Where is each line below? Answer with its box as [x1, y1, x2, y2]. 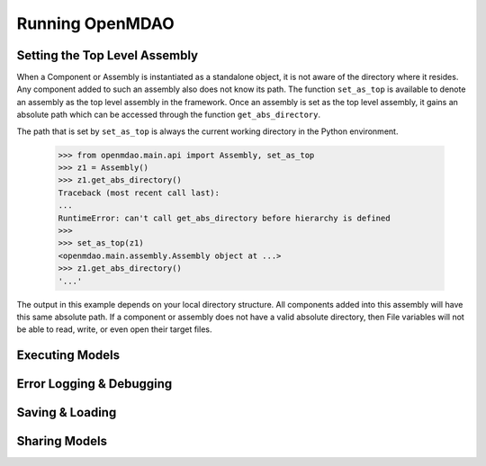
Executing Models [16, 347, 121, 363]
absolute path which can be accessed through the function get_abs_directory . [16, 109, 321, 121]
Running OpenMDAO [16, 13, 175, 33]
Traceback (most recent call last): [58, 187, 220, 198]
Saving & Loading [16, 405, 117, 420]
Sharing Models [16, 434, 108, 449]
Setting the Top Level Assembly [16, 48, 199, 63]
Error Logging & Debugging [16, 376, 173, 391]
